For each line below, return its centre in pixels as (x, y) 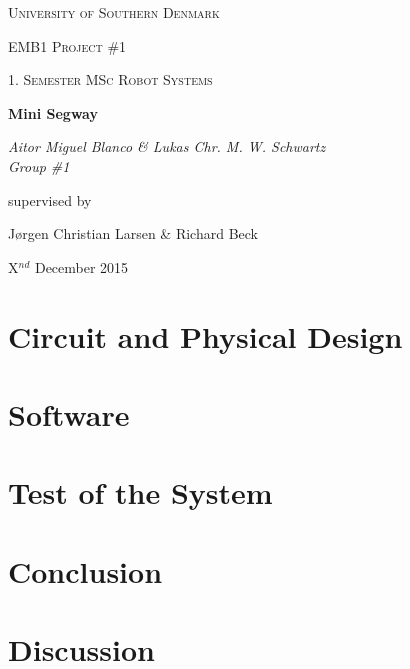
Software (69, 413)
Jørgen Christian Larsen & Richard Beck (133, 233)
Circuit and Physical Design (205, 335)
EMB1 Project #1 (67, 45)
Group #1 (39, 165)
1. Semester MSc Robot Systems (110, 79)
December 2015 (81, 266)
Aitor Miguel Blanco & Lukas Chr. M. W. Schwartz (167, 146)
